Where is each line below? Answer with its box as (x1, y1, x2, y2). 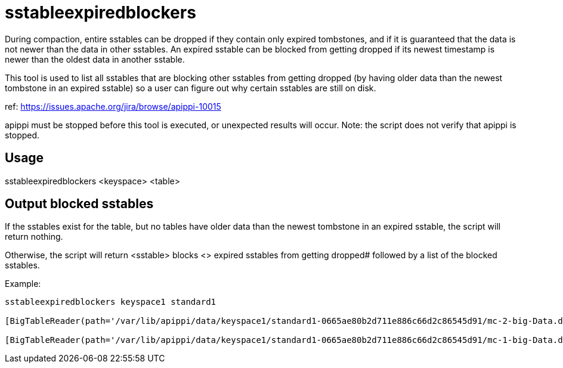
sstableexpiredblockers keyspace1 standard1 (5, 297, 216, 307)
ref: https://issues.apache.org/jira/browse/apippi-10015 (5, 101, 221, 112)
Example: (5, 279, 41, 289)
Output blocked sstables (5, 196, 154, 212)
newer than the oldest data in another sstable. (5, 54, 185, 64)
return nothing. (5, 231, 63, 242)
